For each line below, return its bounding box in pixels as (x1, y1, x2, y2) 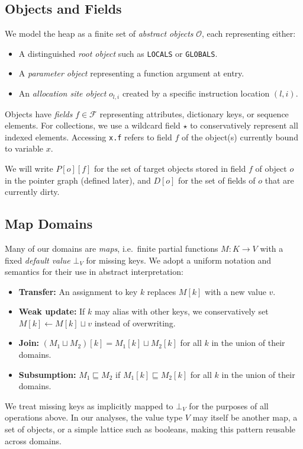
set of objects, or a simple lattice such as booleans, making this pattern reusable (5, 423, 296, 435)
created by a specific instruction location (122, 87, 270, 100)
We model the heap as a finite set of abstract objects (5, 27, 194, 40)
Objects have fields (5, 107, 73, 120)
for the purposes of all (189, 399, 269, 412)
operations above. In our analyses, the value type (5, 411, 183, 424)
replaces (147, 285, 176, 297)
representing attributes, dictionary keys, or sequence (99, 107, 289, 120)
